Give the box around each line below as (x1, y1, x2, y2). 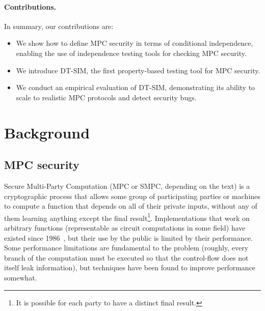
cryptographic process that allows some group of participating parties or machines (4, 190, 260, 201)
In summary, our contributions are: (4, 20, 114, 31)
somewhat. (4, 272, 37, 282)
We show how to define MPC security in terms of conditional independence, (16, 38, 253, 48)
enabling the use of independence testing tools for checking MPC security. (16, 47, 247, 58)
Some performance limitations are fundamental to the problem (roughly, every (4, 242, 249, 253)
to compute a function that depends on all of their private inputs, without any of (4, 201, 257, 211)
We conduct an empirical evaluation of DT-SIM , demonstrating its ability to (16, 82, 255, 93)
